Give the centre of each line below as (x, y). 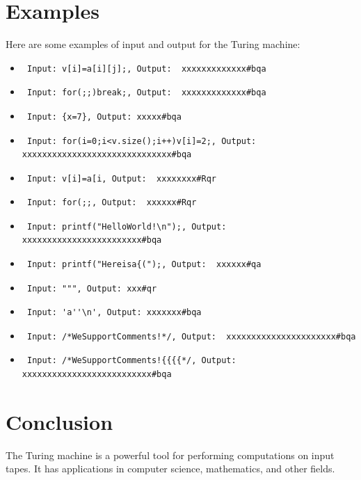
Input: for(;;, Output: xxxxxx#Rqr (112, 203)
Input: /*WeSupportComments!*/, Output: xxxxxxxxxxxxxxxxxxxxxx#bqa (191, 336)
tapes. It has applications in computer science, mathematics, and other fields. (170, 469)
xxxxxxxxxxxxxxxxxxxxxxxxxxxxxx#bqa (107, 155)
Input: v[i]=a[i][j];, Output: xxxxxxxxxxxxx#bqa (146, 69)
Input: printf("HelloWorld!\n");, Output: (127, 226)
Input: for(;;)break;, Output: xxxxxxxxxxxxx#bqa (146, 93)
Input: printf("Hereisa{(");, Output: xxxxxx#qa (144, 265)
